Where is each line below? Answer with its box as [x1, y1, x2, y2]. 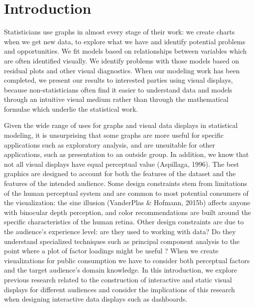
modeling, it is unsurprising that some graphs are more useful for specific [4, 130, 224, 140]
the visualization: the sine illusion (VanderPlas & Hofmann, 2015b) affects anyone [4, 197, 251, 208]
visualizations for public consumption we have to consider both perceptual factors [4, 255, 250, 265]
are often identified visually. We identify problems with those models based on [4, 55, 239, 65]
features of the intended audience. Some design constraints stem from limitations [4, 178, 247, 188]
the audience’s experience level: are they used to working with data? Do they [4, 226, 236, 236]
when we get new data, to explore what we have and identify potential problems [4, 36, 246, 46]
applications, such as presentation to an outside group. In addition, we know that [4, 149, 249, 159]
